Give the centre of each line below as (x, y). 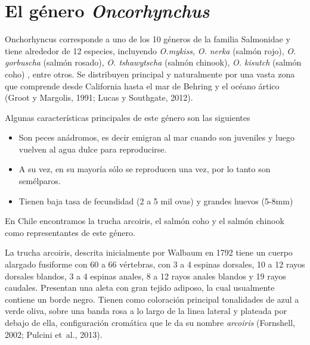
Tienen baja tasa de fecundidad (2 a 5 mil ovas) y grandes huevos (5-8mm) (156, 201)
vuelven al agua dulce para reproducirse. (93, 149)
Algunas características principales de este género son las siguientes (128, 117)
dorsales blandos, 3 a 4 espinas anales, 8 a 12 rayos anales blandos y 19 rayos (145, 276)
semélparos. (40, 181)
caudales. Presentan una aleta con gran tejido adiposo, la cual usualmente (140, 287)
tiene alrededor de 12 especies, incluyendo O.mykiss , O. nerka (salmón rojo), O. (151, 50)
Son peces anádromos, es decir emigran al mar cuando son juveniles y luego (156, 137)
